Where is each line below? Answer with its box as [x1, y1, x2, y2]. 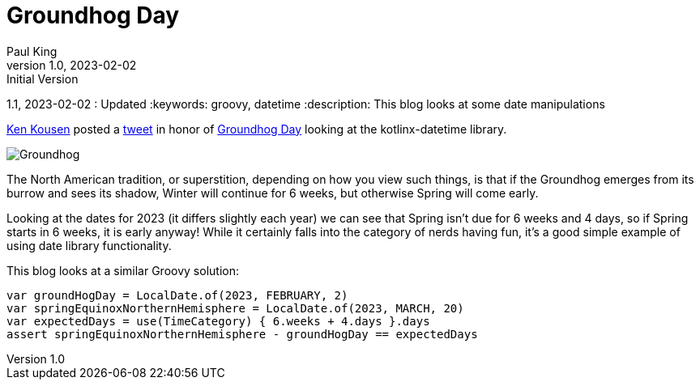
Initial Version [6, 71, 79, 86]
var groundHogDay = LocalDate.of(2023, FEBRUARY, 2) [6, 288, 348, 302]
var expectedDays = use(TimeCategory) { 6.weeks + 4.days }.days [6, 314, 430, 328]
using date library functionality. [6, 238, 172, 252]
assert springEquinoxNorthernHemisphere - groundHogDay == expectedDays [6, 327, 478, 341]
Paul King [6, 44, 58, 58]
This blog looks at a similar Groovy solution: [6, 263, 239, 278]
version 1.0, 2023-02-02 [6, 57, 137, 72]
